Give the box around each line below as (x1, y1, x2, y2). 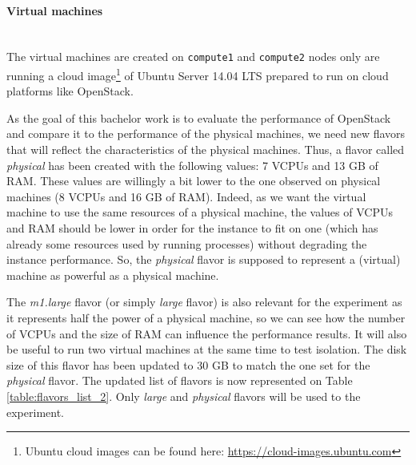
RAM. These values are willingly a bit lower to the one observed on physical (6, 172, 381, 189)
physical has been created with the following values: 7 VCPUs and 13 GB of (6, 156, 378, 173)
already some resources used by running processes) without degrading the (6, 235, 367, 252)
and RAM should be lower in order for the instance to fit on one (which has (6, 220, 378, 237)
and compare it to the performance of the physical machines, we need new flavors (6, 125, 406, 142)
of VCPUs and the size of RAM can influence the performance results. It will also (6, 325, 407, 342)
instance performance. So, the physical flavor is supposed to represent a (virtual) (6, 251, 401, 268)
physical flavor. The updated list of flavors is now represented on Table (6, 372, 353, 389)
